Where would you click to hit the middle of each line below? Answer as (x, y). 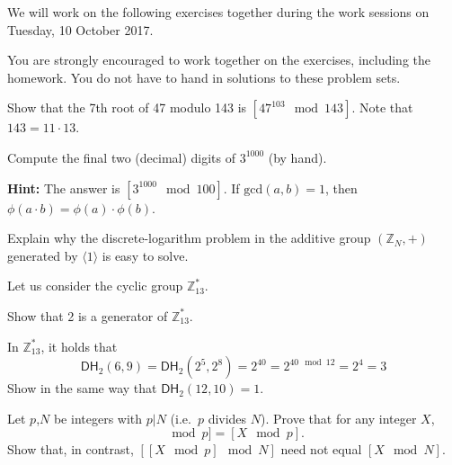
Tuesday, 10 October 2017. (80, 29)
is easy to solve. (145, 255)
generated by (43, 255)
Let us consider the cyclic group (95, 286)
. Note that (382, 107)
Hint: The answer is (64, 188)
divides (227, 418)
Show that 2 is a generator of (88, 315)
